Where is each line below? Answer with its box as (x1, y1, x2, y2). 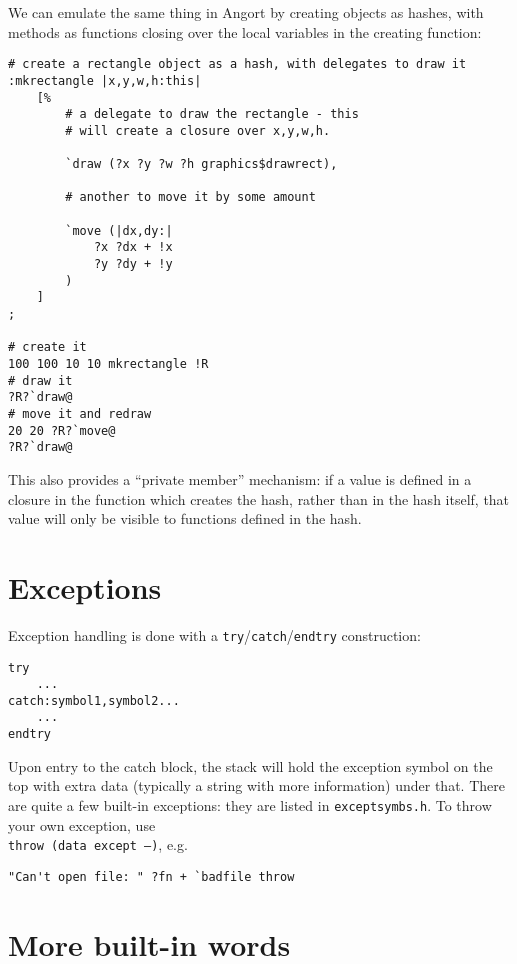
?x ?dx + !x (93, 240, 173, 255)
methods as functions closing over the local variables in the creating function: (8, 21, 482, 42)
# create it (8, 340, 87, 355)
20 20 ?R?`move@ (8, 423, 116, 438)
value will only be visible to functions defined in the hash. (8, 508, 362, 529)
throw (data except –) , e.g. (8, 834, 188, 855)
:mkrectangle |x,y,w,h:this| (8, 73, 202, 88)
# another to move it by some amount (65, 190, 316, 205)
